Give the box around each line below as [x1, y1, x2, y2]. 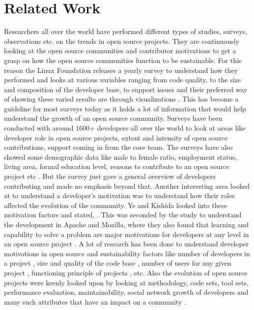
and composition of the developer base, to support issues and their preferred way [4, 84, 248, 94]
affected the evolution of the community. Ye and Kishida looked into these [4, 200, 227, 210]
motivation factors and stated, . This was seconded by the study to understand [4, 209, 242, 220]
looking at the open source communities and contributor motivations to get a [4, 45, 236, 56]
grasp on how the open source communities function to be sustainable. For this [4, 55, 242, 65]
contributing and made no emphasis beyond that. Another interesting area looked [4, 180, 250, 191]
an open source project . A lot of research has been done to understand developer [4, 239, 249, 249]
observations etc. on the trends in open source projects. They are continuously [4, 35, 239, 46]
